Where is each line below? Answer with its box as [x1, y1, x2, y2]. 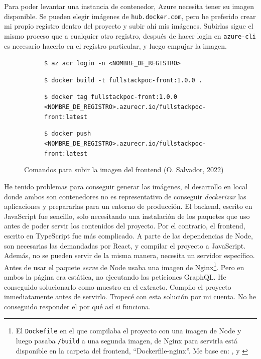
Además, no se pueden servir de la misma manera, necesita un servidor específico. [4, 250, 255, 261]
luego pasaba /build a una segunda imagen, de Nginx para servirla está [16, 335, 238, 345]
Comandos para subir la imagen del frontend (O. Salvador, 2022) [24, 164, 224, 175]
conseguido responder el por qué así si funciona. [4, 301, 151, 311]
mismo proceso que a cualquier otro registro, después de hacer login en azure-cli [4, 30, 256, 41]
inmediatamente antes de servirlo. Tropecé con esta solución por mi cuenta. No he [4, 291, 256, 302]
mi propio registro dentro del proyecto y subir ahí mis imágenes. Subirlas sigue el [4, 21, 253, 31]
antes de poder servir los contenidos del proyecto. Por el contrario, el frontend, [4, 220, 245, 231]
